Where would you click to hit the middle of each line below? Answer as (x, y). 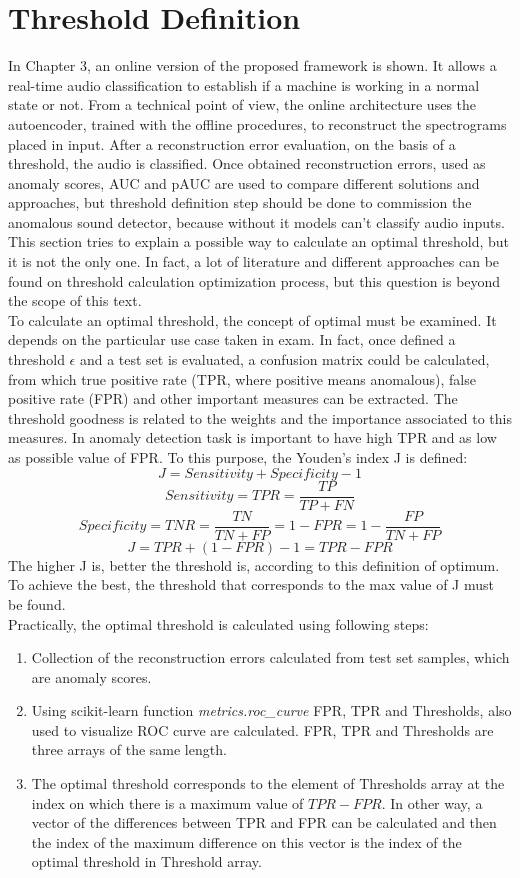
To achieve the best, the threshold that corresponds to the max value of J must (251, 584)
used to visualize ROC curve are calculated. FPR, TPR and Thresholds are (262, 729)
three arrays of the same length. (129, 749)
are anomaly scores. (91, 676)
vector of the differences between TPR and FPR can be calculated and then (264, 822)
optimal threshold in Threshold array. (146, 861)
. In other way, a (432, 802)
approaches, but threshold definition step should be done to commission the (240, 202)
